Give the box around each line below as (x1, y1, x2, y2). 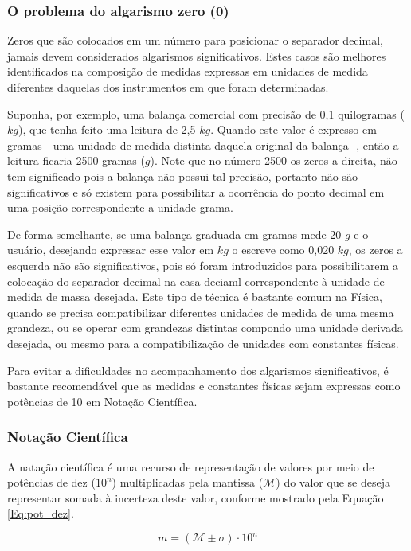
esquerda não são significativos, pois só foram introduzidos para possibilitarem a (7, 256, 398, 273)
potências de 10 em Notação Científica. (7, 393, 198, 409)
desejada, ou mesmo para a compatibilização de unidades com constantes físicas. (7, 334, 399, 351)
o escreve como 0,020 (232, 241, 335, 258)
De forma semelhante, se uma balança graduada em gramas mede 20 (7, 225, 342, 242)
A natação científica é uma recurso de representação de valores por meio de (7, 458, 374, 475)
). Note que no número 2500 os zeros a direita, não (150, 152, 397, 169)
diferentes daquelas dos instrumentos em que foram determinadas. (7, 79, 329, 95)
